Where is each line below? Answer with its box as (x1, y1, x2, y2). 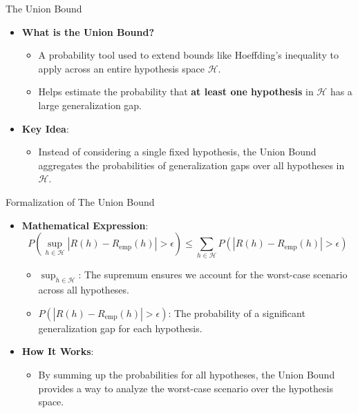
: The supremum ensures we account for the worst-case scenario (78, 267, 348, 282)
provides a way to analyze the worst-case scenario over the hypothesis (38, 381, 333, 395)
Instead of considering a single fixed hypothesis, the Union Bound (38, 144, 317, 159)
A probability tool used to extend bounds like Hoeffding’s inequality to (38, 48, 339, 62)
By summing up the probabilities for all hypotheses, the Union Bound (38, 367, 335, 382)
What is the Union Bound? (21, 24, 155, 39)
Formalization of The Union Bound (6, 194, 155, 209)
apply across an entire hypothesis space (38, 61, 205, 75)
